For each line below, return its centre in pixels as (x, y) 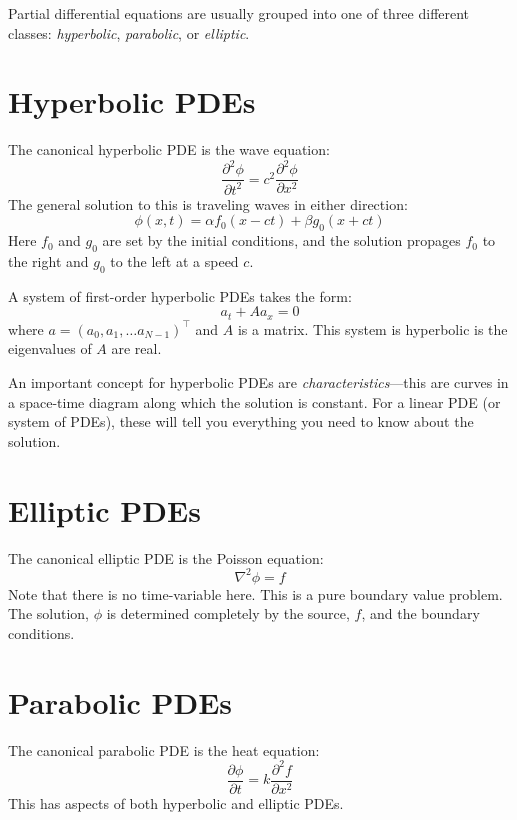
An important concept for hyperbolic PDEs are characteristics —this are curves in (258, 382)
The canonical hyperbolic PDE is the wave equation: (169, 149)
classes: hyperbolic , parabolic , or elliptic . (129, 32)
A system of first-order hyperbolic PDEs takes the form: (180, 295)
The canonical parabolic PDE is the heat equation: (164, 749)
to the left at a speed (174, 261)
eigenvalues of (50, 348)
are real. (136, 348)
